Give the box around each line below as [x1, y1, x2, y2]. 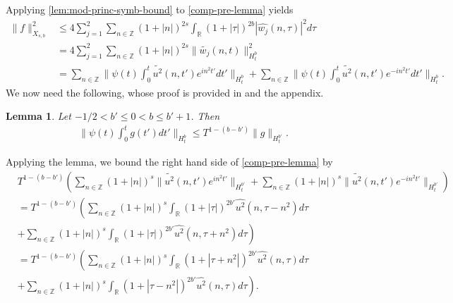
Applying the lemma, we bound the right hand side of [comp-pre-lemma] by [6, 154, 333, 169]
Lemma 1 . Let [6, 109, 71, 123]
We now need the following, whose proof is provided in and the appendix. [6, 85, 324, 99]
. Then [191, 109, 220, 123]
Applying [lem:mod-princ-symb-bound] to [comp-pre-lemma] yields [6, 2, 294, 16]
